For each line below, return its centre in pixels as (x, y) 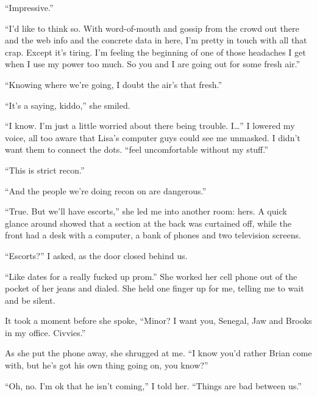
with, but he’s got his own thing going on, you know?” (107, 365)
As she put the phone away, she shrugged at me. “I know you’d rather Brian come (158, 353)
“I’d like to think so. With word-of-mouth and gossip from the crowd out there (152, 28)
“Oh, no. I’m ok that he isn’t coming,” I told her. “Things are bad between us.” (153, 385)
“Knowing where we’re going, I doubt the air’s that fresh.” (114, 84)
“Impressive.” (29, 7)
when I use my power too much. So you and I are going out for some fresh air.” (153, 64)
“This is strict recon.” (45, 170)
